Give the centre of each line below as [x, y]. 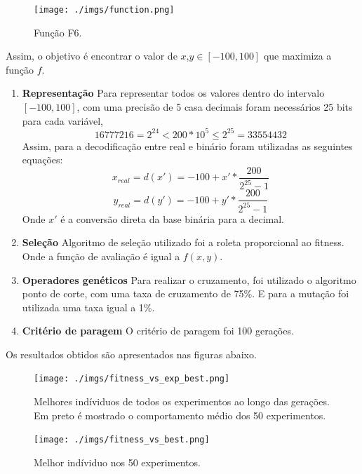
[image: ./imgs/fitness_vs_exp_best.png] [132, 379]
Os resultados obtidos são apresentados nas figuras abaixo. [131, 354]
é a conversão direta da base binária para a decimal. [172, 218]
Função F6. [58, 32]
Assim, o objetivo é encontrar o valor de [92, 56]
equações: [42, 160]
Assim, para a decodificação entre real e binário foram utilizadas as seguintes [187, 145]
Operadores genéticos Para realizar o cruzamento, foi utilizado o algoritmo [189, 279]
